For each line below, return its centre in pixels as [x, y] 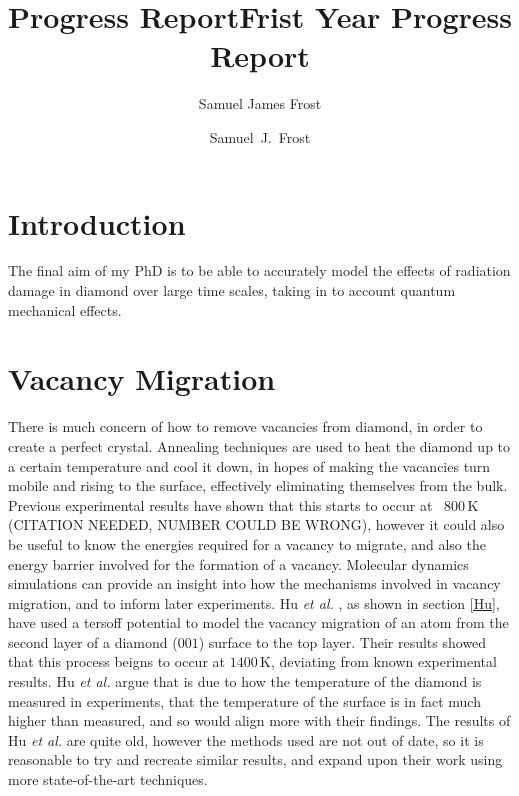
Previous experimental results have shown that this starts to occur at [220, 504]
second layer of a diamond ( [93, 641]
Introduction [97, 222]
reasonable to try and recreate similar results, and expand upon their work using [255, 759]
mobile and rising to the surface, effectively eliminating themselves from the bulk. [258, 485]
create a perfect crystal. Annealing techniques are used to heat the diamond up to [259, 445]
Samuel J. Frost [260, 136]
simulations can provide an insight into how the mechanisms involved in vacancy [254, 583]
